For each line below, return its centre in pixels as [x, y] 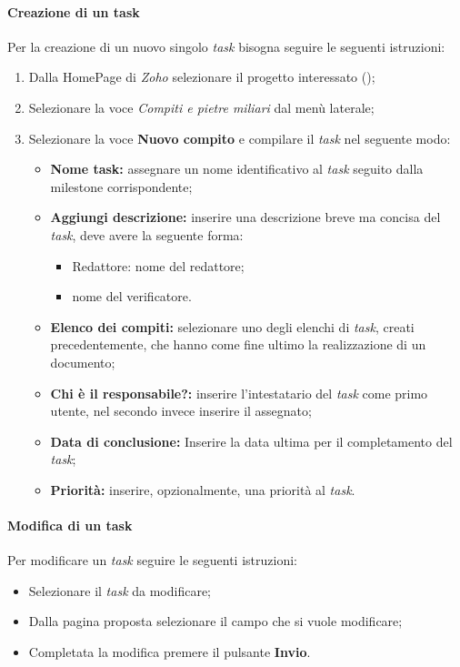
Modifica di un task [70, 526]
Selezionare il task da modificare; [120, 590]
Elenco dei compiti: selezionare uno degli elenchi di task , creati [232, 326]
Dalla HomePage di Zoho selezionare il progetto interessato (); [202, 77]
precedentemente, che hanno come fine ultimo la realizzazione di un [238, 344]
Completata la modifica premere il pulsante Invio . [170, 652]
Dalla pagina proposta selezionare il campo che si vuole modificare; [215, 621]
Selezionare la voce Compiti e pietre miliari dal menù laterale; [201, 107]
